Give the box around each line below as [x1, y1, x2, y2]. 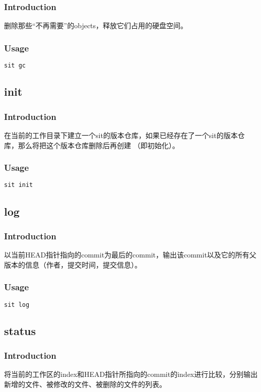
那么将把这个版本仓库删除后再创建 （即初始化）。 [18, 140, 179, 150]
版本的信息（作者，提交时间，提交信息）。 [4, 259, 142, 270]
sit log [4, 301, 30, 308]
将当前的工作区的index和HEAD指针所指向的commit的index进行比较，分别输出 [4, 369, 258, 379]
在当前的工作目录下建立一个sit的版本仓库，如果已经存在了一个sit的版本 [4, 129, 238, 140]
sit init [4, 181, 33, 189]
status [4, 322, 36, 338]
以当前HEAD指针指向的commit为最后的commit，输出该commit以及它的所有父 [4, 249, 256, 260]
